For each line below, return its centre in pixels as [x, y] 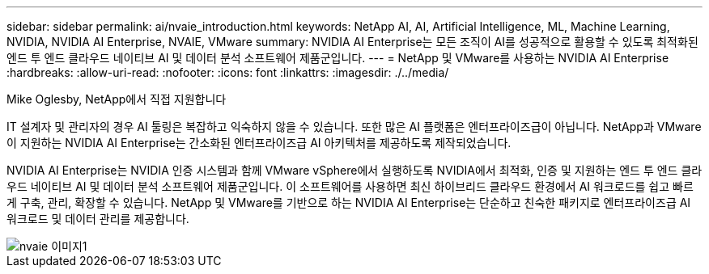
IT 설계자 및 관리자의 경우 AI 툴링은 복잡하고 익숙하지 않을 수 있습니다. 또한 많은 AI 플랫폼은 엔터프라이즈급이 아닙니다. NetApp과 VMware [354, 126]
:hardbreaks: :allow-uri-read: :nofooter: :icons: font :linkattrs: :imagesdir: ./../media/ [228, 72]
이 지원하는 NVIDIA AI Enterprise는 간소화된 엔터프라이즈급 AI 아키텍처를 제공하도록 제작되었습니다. [259, 143]
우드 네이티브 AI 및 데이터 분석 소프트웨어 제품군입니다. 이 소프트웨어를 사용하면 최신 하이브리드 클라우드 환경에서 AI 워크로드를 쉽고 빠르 [350, 186]
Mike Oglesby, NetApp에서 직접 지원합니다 [117, 99]
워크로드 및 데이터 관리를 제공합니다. [98, 219]
